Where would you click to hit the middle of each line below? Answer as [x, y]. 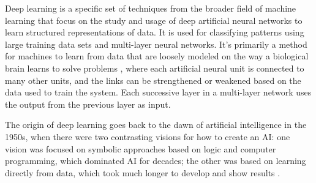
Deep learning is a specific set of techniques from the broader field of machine [151, 8]
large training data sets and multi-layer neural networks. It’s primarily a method [156, 44]
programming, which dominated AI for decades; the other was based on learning [156, 161]
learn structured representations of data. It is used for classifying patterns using [155, 32]
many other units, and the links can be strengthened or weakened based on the [153, 80]
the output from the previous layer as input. [88, 104]
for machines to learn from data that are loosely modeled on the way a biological [157, 56]
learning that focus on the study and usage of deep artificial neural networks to [154, 20]
